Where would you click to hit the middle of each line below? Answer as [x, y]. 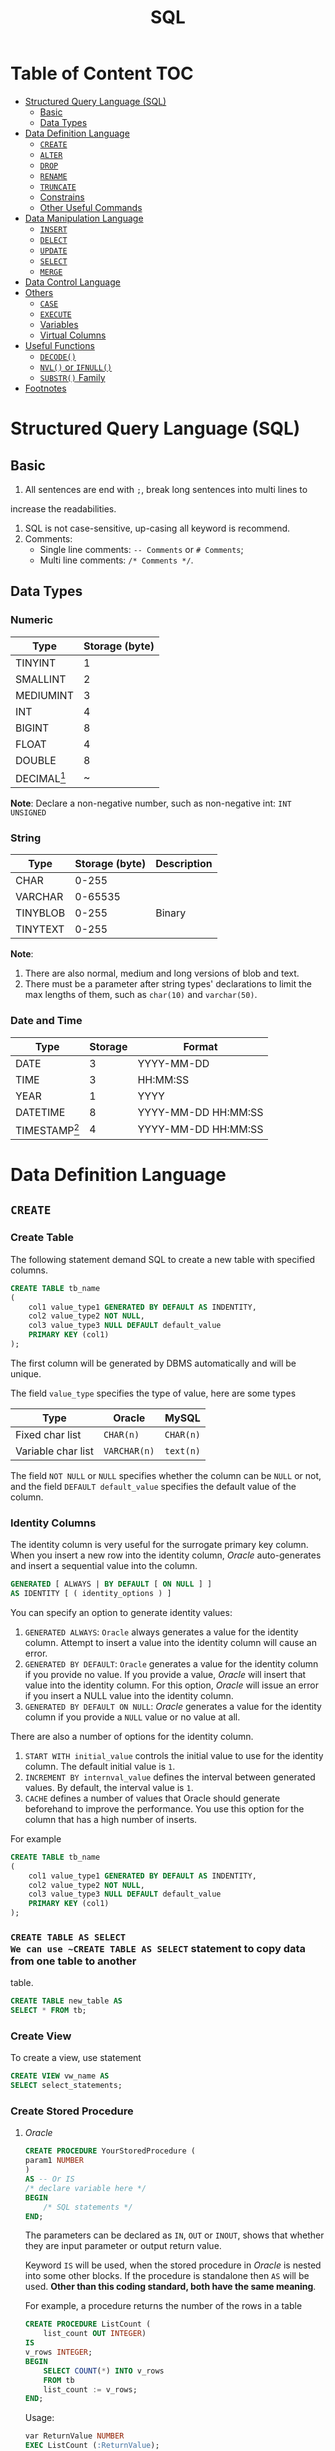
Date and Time [46, 1021]
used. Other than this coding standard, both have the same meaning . [170, 2287]
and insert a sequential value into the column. [104, 1566]
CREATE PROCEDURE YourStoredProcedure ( [110, 2151]
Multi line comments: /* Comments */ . [116, 560]
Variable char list [54, 1451]
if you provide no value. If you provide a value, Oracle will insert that [165, 1674]
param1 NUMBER [54, 2161]
